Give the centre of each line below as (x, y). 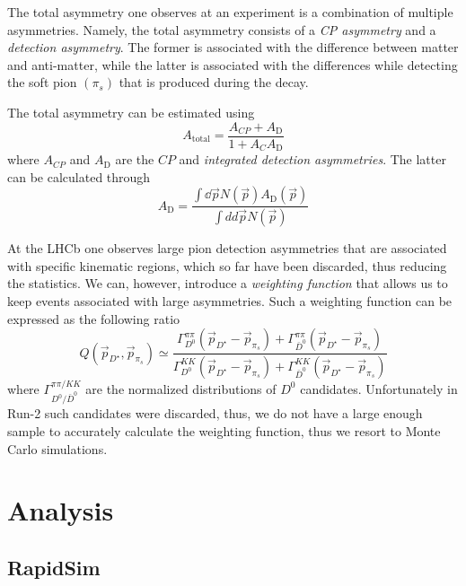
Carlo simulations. (57, 448)
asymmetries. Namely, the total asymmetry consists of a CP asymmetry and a (222, 29)
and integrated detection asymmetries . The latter (312, 159)
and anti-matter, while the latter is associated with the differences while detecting (233, 64)
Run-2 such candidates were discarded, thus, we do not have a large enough (215, 413)
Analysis (61, 510)
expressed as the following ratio (94, 318)
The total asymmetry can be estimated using (131, 112)
